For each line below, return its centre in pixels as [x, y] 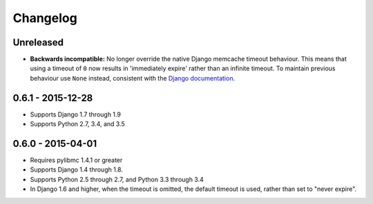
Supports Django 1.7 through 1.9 [75, 114]
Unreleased [38, 42]
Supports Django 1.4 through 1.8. [77, 170]
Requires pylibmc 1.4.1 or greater [76, 160]
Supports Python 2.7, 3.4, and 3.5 [78, 124]
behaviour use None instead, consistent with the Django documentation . [132, 78]
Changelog [45, 18]
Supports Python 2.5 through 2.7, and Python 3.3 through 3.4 [117, 179]
